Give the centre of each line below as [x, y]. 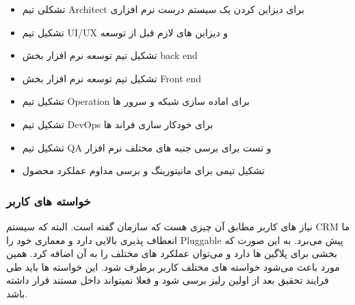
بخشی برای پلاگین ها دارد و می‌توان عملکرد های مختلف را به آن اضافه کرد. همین [172, 253]
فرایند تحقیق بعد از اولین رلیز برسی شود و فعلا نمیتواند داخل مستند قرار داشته [168, 280]
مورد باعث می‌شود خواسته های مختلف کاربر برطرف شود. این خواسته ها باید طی [173, 266]
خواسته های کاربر [49, 200]
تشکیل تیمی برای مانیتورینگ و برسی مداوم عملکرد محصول [143, 170]
